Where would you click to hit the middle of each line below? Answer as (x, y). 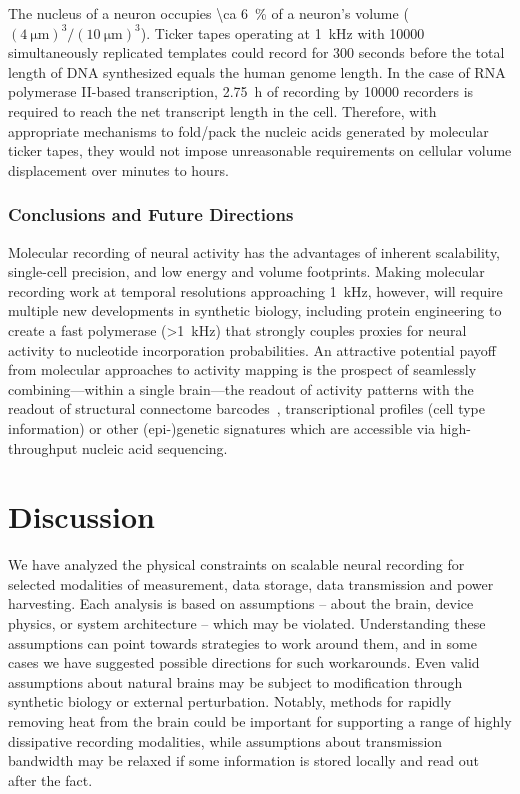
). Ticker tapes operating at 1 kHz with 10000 (282, 32)
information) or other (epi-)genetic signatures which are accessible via (222, 427)
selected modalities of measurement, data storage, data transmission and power (251, 583)
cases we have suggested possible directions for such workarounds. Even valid (244, 662)
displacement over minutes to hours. (118, 169)
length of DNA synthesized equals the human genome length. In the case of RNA (257, 71)
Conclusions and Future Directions (151, 214)
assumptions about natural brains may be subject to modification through (235, 681)
